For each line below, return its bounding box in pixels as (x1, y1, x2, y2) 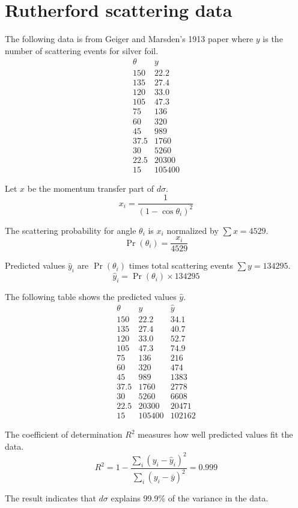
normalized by (166, 224, 219, 236)
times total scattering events (129, 259, 233, 272)
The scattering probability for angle (5, 224, 136, 236)
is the (263, 32, 283, 45)
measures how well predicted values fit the (138, 428, 293, 441)
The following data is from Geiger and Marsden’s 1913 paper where (5, 32, 254, 45)
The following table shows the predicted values (5, 290, 177, 302)
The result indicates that (5, 492, 96, 504)
